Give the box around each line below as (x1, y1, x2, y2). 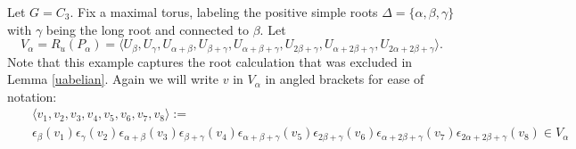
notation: (7, 87, 57, 105)
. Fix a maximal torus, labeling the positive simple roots (70, 3, 378, 21)
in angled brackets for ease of (265, 70, 424, 88)
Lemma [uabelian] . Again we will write (7, 70, 219, 88)
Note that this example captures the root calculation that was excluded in (7, 52, 413, 70)
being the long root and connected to (45, 20, 249, 38)
